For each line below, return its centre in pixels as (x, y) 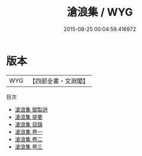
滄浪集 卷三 (29, 146)
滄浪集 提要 (29, 117)
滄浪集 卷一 (29, 132)
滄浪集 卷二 (29, 139)
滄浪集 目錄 (29, 124)
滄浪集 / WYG (100, 12)
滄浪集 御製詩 (31, 109)
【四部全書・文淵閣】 (59, 81)
